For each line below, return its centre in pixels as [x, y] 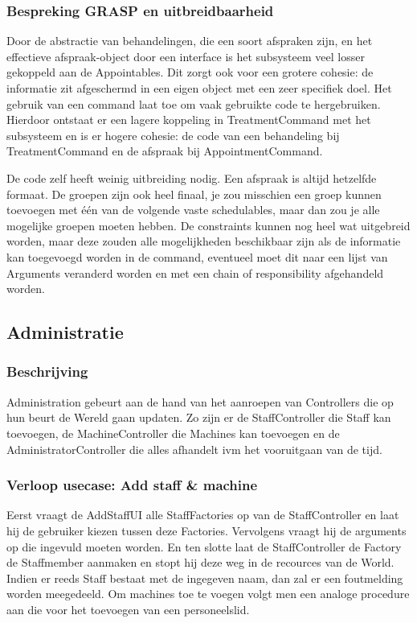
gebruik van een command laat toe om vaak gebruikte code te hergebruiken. [194, 103]
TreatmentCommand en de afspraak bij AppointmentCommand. [165, 151]
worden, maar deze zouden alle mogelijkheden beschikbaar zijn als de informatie [204, 241]
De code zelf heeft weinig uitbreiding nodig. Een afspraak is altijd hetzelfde [192, 177]
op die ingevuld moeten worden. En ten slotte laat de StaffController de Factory [204, 546]
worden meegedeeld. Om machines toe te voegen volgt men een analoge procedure [208, 594]
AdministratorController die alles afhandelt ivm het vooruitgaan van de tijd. [194, 449]
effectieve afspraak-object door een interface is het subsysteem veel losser [186, 56]
